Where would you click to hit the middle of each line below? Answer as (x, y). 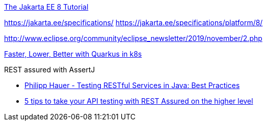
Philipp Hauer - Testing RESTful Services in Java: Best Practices (132, 85)
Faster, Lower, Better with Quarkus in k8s (73, 54)
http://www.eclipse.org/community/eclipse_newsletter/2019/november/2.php (133, 38)
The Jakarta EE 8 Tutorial (46, 7)
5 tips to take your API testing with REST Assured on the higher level (139, 101)
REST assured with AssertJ (50, 70)
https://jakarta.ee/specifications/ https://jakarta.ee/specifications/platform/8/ (133, 23)
